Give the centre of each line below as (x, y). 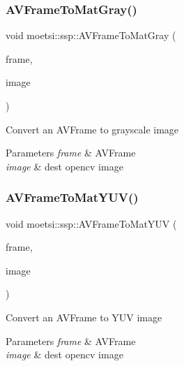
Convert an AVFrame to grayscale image (92, 129)
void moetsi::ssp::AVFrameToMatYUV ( (91, 223)
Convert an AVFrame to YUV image (84, 317)
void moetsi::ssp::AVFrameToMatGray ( (91, 35)
